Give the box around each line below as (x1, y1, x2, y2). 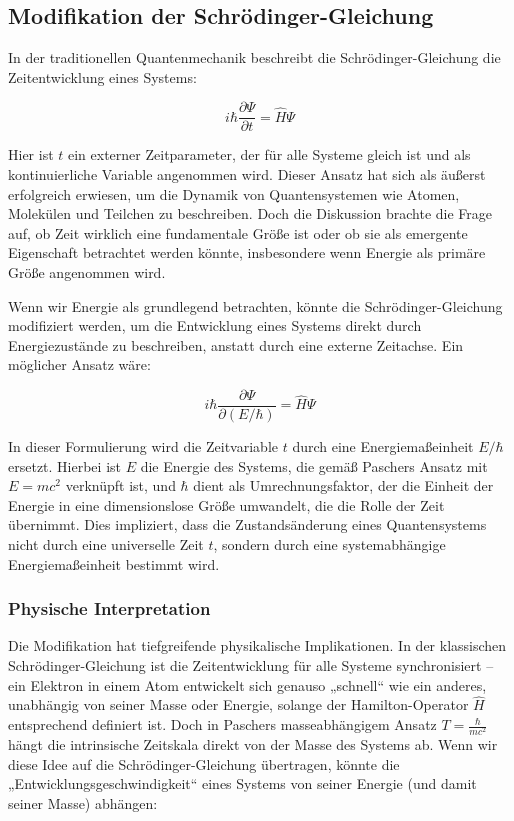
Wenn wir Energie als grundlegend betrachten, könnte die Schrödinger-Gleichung (8, 295, 503, 316)
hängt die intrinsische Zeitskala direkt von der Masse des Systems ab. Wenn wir (8, 734, 498, 755)
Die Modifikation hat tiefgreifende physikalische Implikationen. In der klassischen (8, 635, 507, 656)
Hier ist (8, 144, 54, 165)
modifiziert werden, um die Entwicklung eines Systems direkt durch (8, 315, 422, 336)
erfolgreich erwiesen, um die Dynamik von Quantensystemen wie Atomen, (8, 183, 460, 204)
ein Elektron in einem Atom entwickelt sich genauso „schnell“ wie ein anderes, (8, 674, 487, 695)
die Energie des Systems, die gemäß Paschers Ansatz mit (140, 455, 488, 476)
